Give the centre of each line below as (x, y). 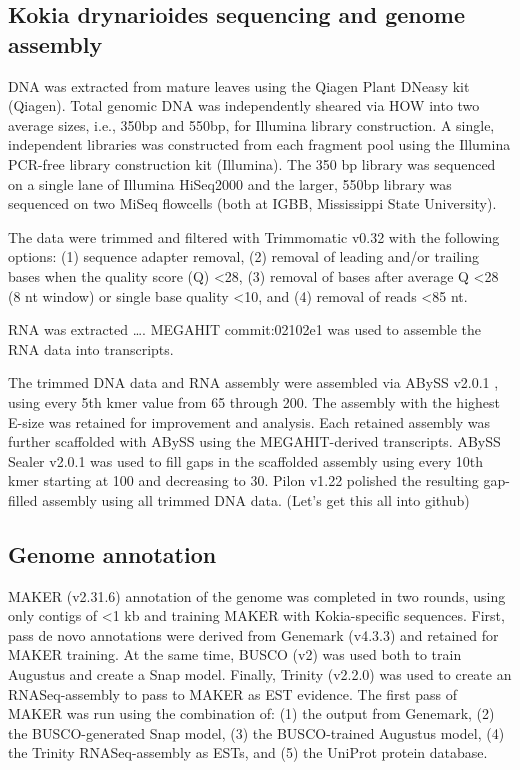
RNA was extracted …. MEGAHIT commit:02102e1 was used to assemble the (244, 329)
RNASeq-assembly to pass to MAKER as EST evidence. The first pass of (232, 693)
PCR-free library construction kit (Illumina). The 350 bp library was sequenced (252, 163)
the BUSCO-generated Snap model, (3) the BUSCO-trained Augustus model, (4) (256, 732)
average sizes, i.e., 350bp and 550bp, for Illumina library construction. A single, (251, 124)
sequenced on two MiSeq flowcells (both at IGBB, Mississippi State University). (252, 203)
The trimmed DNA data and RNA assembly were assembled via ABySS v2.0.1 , (253, 382)
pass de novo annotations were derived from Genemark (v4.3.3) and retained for (253, 634)
